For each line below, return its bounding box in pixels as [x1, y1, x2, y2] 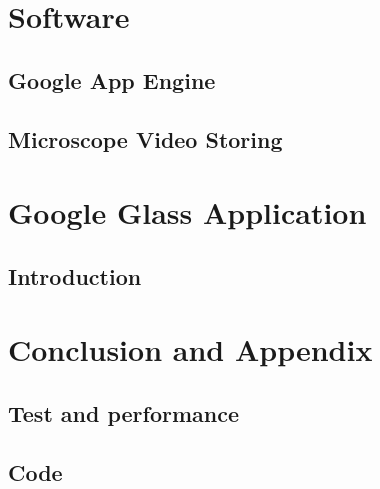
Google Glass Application [8, 192, 367, 233]
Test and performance [8, 397, 240, 428]
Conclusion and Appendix [8, 329, 373, 370]
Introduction [8, 260, 142, 291]
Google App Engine [8, 64, 216, 95]
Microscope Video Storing [8, 123, 283, 154]
